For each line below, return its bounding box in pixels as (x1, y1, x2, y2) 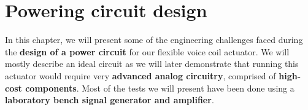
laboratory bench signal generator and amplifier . (5, 93, 214, 106)
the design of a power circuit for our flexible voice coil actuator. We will (5, 45, 290, 58)
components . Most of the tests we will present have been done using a (25, 81, 295, 94)
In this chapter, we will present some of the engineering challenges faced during (5, 33, 303, 46)
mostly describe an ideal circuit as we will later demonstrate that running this (5, 57, 299, 70)
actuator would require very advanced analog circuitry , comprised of (5, 69, 276, 82)
